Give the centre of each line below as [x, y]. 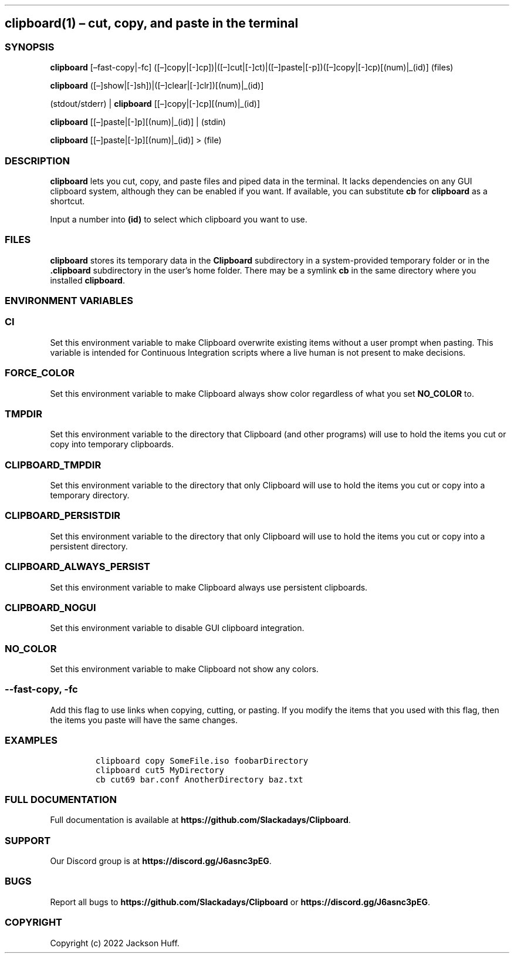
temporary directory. [90, 495]
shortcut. [67, 201]
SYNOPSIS [30, 47]
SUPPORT [28, 840]
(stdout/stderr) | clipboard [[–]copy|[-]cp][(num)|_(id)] [155, 104]
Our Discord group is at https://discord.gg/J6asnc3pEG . [161, 861]
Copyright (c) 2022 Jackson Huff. [115, 943]
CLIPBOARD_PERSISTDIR [62, 516]
